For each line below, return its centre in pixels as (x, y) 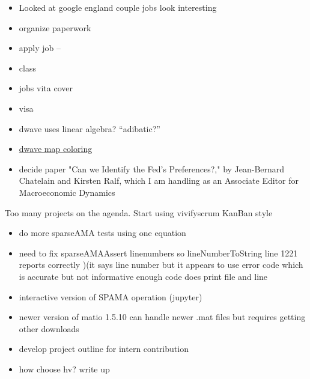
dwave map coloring (56, 149)
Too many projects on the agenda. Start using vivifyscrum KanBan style (139, 212)
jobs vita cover (46, 88)
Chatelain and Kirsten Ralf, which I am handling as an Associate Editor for (159, 180)
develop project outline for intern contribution (104, 349)
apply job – (40, 48)
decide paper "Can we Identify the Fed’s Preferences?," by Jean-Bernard (152, 168)
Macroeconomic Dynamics (67, 192)
